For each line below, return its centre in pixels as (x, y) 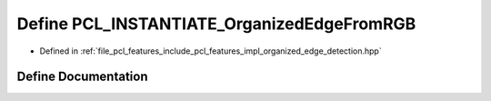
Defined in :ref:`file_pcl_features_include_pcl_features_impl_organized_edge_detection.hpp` (210, 51)
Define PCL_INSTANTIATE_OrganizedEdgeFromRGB (216, 24)
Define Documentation (82, 77)
